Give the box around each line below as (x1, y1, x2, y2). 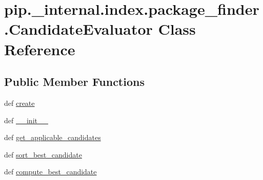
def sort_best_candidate (4, 149, 82, 160)
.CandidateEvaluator (4, 18, 153, 39)
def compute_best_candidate (4, 166, 97, 177)
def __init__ (4, 115, 48, 125)
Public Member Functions (4, 74, 145, 89)
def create (4, 97, 35, 108)
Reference (4, 38, 75, 59)
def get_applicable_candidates (4, 132, 101, 143)
